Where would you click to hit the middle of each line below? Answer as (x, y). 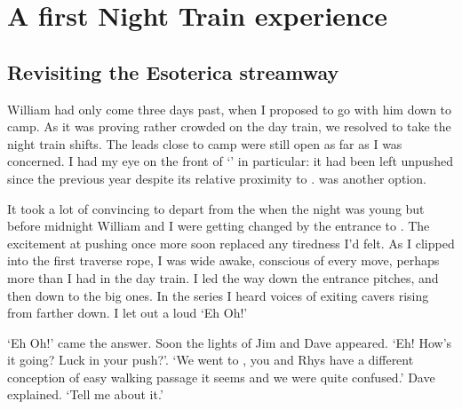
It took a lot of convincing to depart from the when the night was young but (216, 208)
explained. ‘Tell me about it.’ (85, 394)
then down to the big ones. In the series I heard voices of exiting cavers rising (218, 295)
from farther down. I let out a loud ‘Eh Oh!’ (127, 313)
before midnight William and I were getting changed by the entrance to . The (219, 226)
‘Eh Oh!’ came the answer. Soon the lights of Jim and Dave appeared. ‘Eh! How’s (230, 342)
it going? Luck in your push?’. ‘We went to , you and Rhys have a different (211, 360)
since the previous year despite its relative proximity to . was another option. (217, 178)
